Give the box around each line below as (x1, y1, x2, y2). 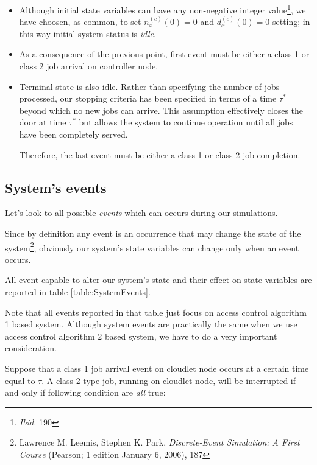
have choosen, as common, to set (19, 15, 141, 28)
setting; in (272, 15, 310, 28)
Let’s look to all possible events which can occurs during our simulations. (5, 206, 278, 219)
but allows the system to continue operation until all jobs (79, 116, 293, 128)
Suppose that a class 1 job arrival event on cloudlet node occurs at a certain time (5, 362, 309, 374)
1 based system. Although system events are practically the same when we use (5, 318, 297, 330)
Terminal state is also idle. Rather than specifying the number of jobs (19, 80, 280, 93)
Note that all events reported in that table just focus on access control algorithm (5, 306, 307, 318)
